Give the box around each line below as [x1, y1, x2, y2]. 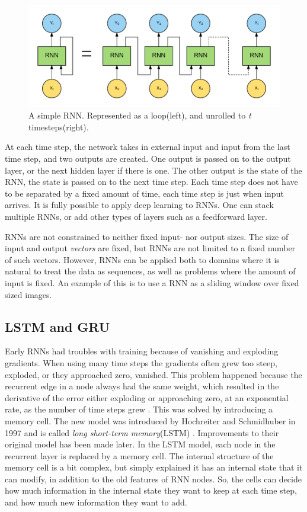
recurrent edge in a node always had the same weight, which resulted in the [5, 380, 279, 392]
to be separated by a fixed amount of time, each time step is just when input [5, 187, 284, 199]
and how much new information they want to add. [5, 496, 187, 508]
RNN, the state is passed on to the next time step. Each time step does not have [5, 175, 298, 188]
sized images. [5, 288, 52, 300]
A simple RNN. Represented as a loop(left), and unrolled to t [28, 109, 251, 121]
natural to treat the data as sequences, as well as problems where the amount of [5, 265, 296, 277]
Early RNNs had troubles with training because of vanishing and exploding [5, 345, 279, 357]
